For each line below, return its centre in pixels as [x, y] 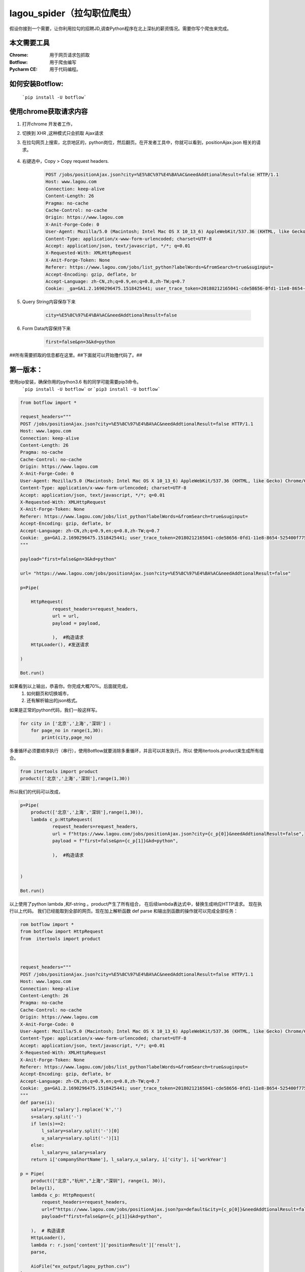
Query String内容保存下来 [49, 302]
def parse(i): [38, 1102]
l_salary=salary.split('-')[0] [80, 1131]
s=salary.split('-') [56, 1117]
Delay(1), [43, 1188]
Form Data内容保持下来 [47, 329]
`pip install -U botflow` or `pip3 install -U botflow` [91, 389]
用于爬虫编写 [63, 62]
